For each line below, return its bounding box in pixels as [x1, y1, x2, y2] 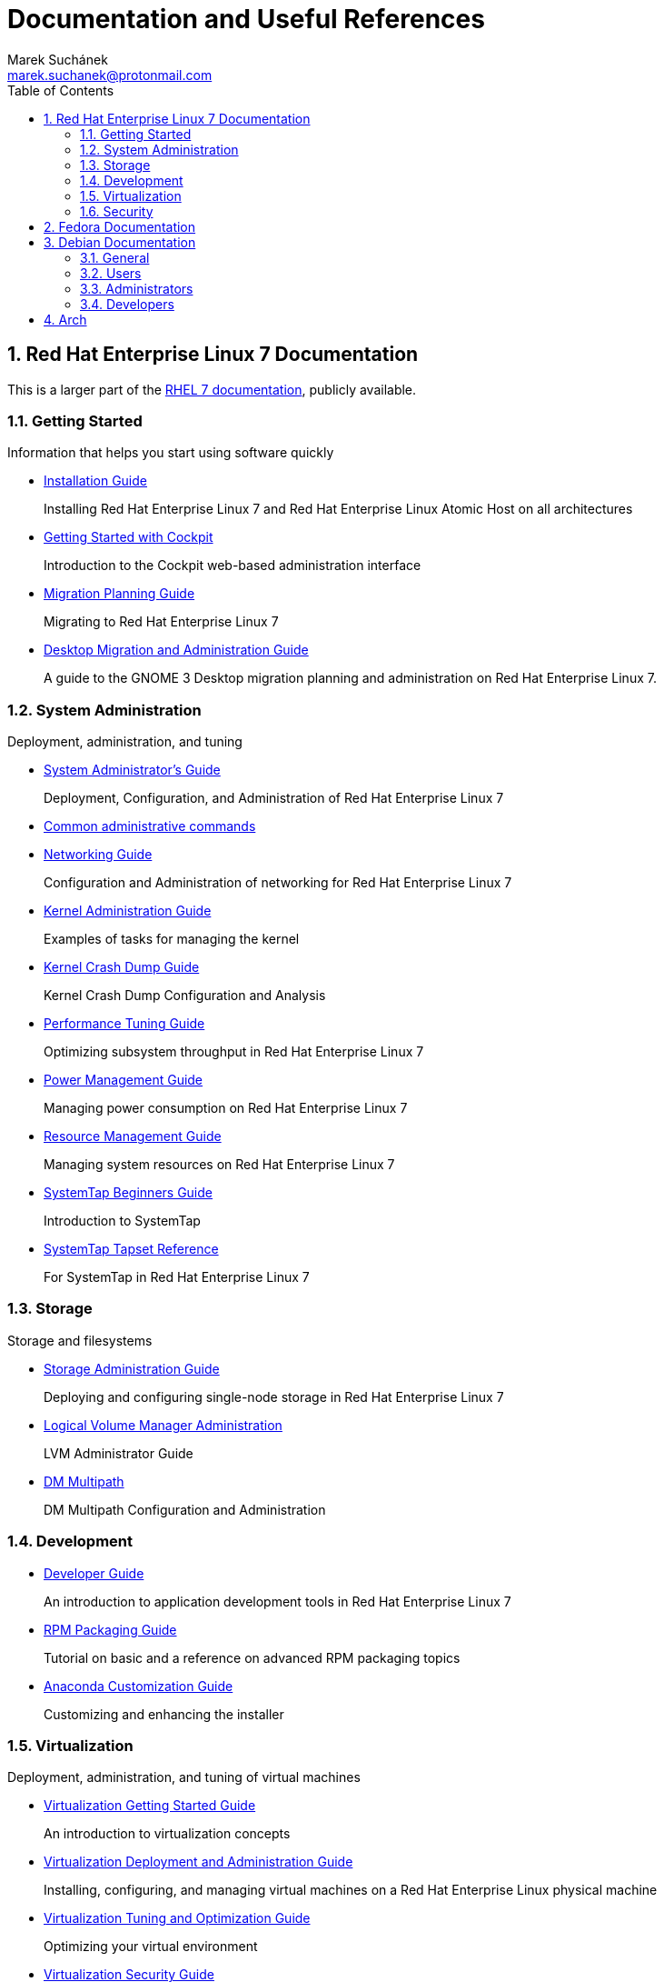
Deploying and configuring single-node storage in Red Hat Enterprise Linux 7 [44, 1388, 504, 1405]
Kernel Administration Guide [44, 903, 212, 919]
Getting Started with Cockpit [44, 529, 213, 546]
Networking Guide [44, 846, 153, 863]
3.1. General [80, 249, 150, 265]
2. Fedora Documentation [44, 218, 196, 235]
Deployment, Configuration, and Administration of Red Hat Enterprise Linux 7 [44, 790, 504, 806]
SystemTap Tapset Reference [44, 1241, 219, 1257]
